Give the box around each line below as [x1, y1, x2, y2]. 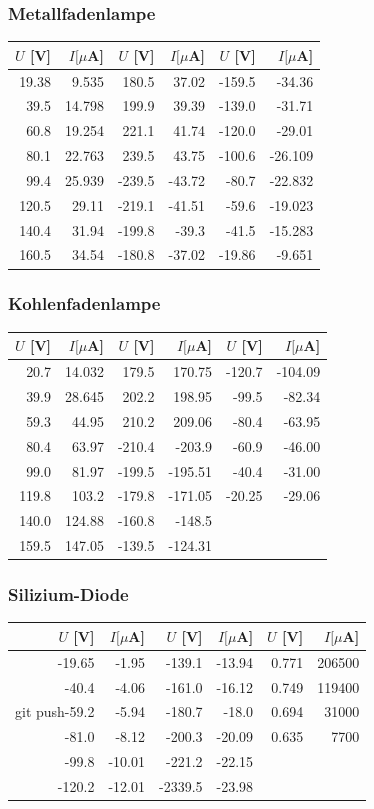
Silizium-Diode [8, 582, 129, 607]
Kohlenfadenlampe [8, 291, 161, 316]
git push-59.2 [15, 701, 95, 722]
